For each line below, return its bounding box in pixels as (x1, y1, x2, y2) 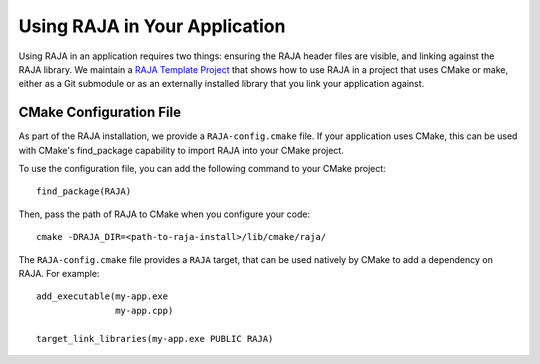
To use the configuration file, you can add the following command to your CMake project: (18, 163, 387, 175)
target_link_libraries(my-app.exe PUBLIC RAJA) (36, 333, 274, 344)
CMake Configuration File (18, 104, 182, 121)
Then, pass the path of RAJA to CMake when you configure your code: (18, 208, 310, 220)
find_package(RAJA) (36, 186, 132, 197)
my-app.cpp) (115, 305, 174, 316)
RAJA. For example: (18, 267, 100, 279)
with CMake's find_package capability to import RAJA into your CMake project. (18, 144, 344, 156)
